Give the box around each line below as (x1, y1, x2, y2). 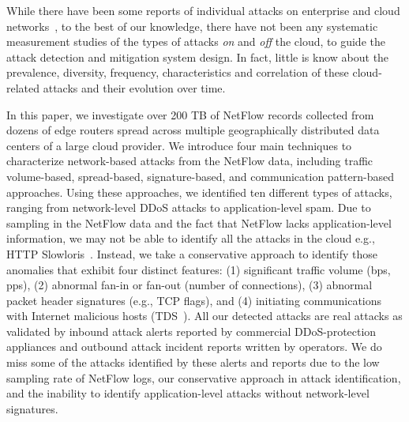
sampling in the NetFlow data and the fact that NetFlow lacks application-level (6, 214, 392, 231)
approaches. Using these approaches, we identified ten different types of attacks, (6, 183, 392, 200)
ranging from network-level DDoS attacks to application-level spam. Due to (6, 199, 371, 216)
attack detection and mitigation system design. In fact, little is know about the (6, 48, 389, 65)
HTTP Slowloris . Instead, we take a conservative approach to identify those (6, 245, 377, 262)
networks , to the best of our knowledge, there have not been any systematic (6, 17, 378, 34)
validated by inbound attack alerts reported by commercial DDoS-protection (6, 322, 377, 339)
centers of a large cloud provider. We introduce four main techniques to (6, 137, 352, 153)
